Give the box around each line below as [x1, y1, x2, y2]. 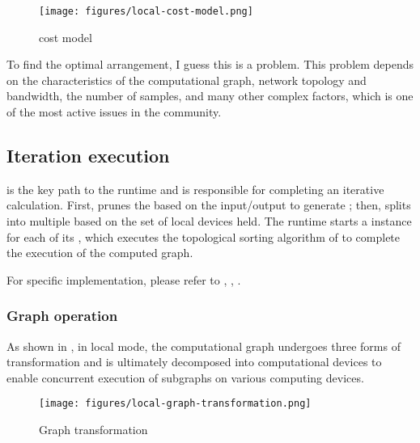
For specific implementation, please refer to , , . [6, 271, 241, 288]
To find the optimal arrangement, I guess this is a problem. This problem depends [6, 56, 414, 73]
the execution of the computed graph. [6, 244, 193, 261]
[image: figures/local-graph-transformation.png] [39, 398, 312, 410]
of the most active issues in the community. [6, 103, 222, 120]
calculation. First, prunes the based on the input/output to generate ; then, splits [6, 196, 411, 213]
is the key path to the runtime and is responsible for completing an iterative [6, 180, 384, 197]
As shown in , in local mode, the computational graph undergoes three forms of [6, 337, 401, 354]
